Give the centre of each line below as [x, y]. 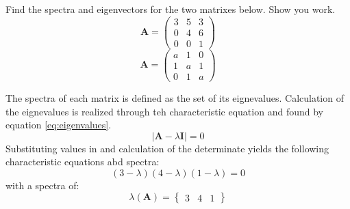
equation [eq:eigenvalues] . [59, 125]
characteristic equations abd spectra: [83, 162]
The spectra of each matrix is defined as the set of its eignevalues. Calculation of [175, 97]
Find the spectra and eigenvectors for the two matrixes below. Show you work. [171, 9]
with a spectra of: [42, 185]
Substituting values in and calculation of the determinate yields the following [167, 148]
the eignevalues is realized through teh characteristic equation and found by [164, 111]
